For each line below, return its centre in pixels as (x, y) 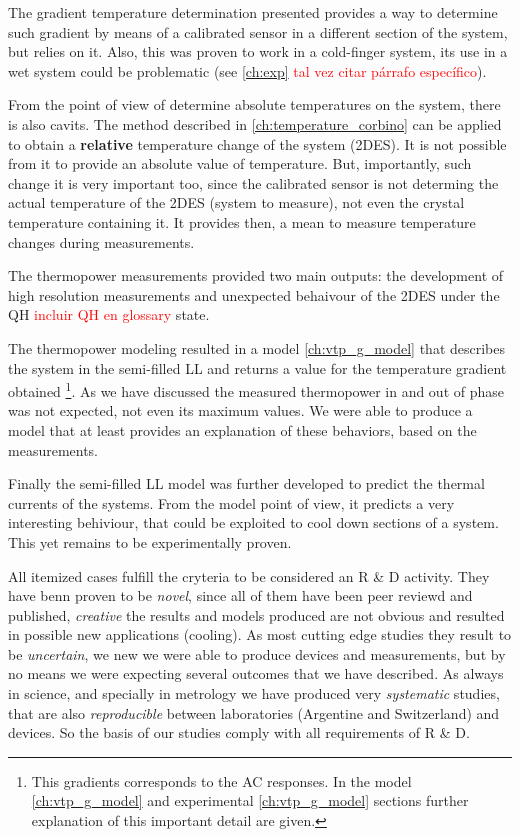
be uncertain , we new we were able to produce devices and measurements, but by (257, 653)
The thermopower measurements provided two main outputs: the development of (256, 275)
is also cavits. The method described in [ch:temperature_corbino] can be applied (255, 123)
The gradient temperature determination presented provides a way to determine (253, 12)
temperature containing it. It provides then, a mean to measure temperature (242, 221)
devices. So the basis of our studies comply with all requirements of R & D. (239, 732)
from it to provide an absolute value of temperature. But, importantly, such (240, 163)
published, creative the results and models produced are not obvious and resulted (256, 614)
